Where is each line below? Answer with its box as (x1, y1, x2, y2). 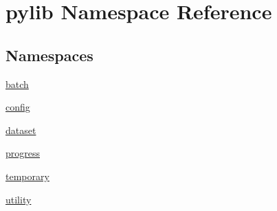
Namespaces (5, 44, 93, 65)
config (5, 100, 30, 114)
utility (5, 192, 32, 206)
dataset (5, 122, 36, 137)
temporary (5, 168, 49, 183)
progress (5, 146, 41, 160)
